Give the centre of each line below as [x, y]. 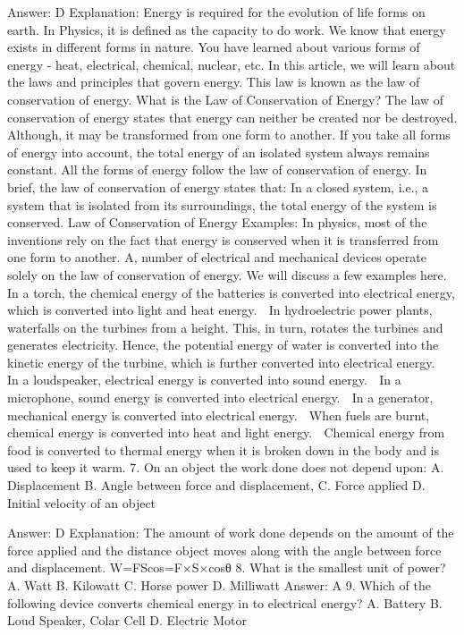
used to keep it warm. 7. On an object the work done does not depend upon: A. [226, 467]
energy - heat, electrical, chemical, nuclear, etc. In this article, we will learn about [232, 64]
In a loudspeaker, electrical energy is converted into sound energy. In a [204, 380]
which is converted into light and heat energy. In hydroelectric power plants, [220, 310]
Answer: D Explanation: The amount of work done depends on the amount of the [231, 533]
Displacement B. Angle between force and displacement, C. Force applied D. [216, 485]
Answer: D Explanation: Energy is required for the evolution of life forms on [216, 12]
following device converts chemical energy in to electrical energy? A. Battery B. [225, 602]
